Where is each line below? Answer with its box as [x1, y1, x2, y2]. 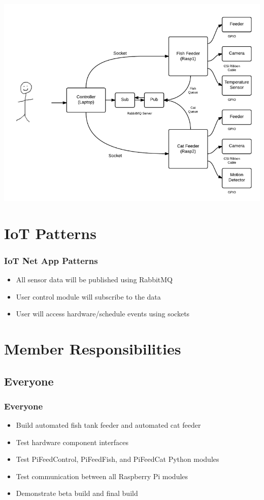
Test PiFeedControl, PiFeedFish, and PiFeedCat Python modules [16, 454, 219, 464]
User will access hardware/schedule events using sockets [16, 308, 190, 319]
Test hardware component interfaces [16, 436, 128, 447]
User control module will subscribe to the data [16, 291, 161, 302]
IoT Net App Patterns [4, 254, 98, 267]
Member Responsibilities [4, 338, 181, 359]
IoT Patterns [4, 222, 96, 243]
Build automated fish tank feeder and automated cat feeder [16, 420, 201, 430]
